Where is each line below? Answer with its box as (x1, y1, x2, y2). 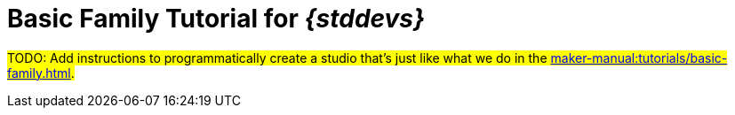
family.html (7, 65, 71, 80)
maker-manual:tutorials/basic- (550, 50, 728, 65)
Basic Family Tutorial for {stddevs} (7, 4, 426, 34)
